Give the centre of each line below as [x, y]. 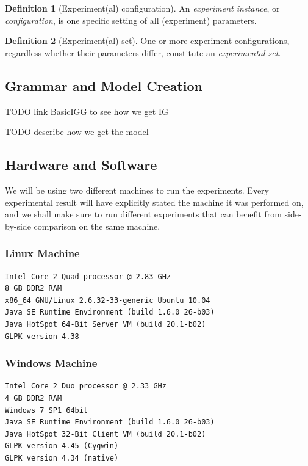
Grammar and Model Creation [104, 85]
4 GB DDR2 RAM [34, 398]
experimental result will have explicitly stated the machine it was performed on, [154, 202]
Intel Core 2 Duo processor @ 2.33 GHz [86, 386]
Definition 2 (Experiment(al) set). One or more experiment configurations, [147, 41]
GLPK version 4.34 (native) [62, 458]
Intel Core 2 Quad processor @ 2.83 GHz [88, 276]
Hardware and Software [81, 165]
